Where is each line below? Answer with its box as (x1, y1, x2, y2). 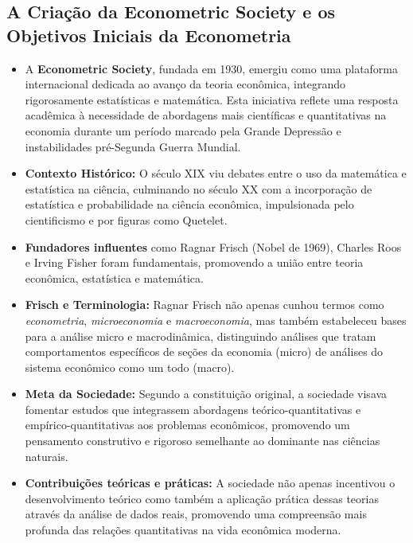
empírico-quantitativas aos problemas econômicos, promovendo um (25, 416, 350, 433)
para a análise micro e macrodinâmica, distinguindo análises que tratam (25, 327, 376, 344)
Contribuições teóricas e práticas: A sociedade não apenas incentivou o (25, 475, 395, 491)
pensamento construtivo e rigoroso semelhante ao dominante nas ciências (25, 432, 380, 449)
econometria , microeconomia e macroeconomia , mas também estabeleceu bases (25, 311, 407, 328)
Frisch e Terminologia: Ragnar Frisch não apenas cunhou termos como (25, 296, 384, 313)
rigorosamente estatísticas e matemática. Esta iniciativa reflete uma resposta (25, 91, 399, 107)
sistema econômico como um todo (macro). (25, 358, 235, 375)
